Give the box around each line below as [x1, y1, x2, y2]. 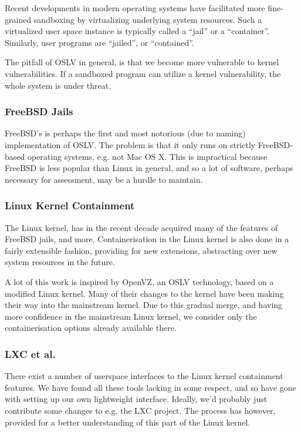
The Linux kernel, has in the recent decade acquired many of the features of [5, 221, 278, 233]
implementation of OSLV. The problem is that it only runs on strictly [5, 138, 256, 150]
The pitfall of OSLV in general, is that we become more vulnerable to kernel [5, 56, 279, 68]
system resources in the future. [5, 256, 115, 268]
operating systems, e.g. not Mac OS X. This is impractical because [27, 150, 268, 162]
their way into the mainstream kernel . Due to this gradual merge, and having [5, 299, 283, 311]
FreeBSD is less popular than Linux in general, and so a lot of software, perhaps [5, 162, 293, 174]
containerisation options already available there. [5, 322, 177, 334]
